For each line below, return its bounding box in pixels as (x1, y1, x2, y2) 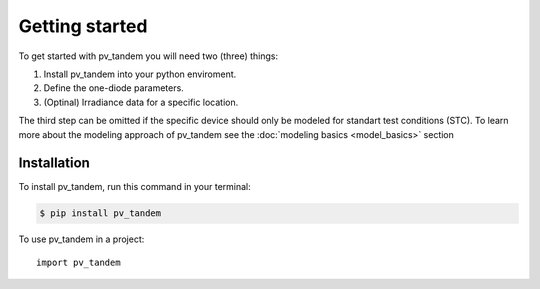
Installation (18, 155, 90, 172)
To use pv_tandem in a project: (18, 233, 145, 245)
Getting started (18, 15, 148, 37)
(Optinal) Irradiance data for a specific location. (43, 96, 239, 108)
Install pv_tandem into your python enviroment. (43, 68, 237, 80)
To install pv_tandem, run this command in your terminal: (18, 181, 252, 193)
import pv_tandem (36, 256, 121, 268)
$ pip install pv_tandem (39, 208, 162, 219)
